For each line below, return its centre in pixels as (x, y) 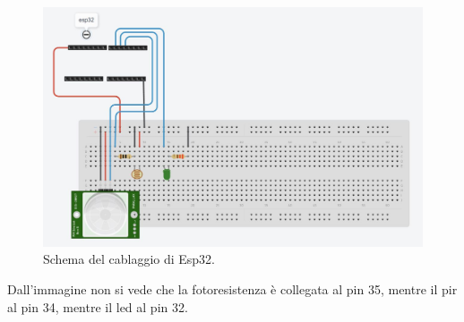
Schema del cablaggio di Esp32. (129, 259)
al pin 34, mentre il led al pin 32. (98, 306)
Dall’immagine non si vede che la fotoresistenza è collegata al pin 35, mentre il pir (232, 289)
